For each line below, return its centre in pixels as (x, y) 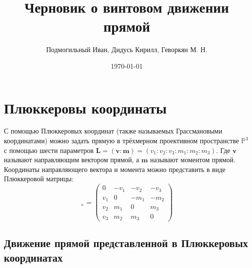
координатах (33, 257)
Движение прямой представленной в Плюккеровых (126, 243)
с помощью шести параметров (49, 150)
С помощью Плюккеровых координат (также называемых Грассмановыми (113, 131)
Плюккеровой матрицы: (39, 179)
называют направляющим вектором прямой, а (72, 160)
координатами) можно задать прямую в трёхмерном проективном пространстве (122, 141)
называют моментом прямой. (193, 160)
